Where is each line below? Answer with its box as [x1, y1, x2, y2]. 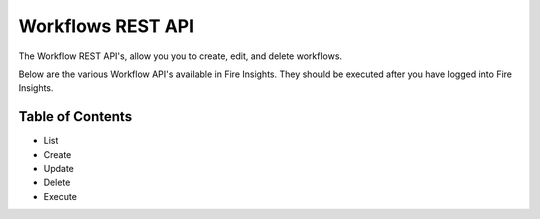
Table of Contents [18, 108, 133, 125]
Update [43, 163, 75, 175]
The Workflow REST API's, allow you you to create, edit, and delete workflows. [18, 50, 343, 62]
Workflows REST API [18, 15, 195, 37]
